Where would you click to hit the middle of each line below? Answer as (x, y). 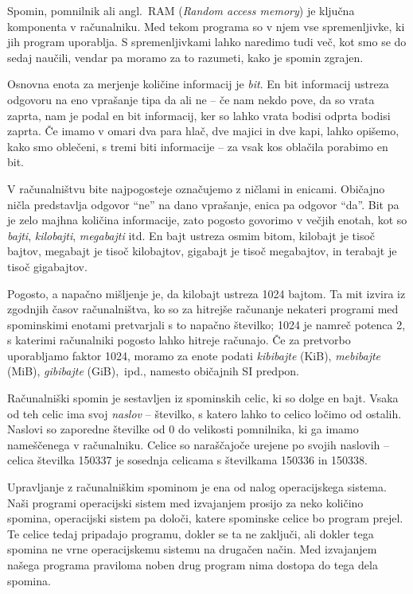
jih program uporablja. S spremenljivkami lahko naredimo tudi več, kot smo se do (207, 42)
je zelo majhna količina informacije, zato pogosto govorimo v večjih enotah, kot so (207, 220)
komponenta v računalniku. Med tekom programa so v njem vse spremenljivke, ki (206, 26)
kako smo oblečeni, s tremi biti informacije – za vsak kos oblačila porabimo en (198, 146)
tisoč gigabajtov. (47, 266)
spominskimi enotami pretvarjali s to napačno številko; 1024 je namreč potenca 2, (206, 324)
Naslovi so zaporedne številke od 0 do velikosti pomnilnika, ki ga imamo (183, 429)
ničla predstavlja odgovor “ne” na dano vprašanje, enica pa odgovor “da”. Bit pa (203, 204)
